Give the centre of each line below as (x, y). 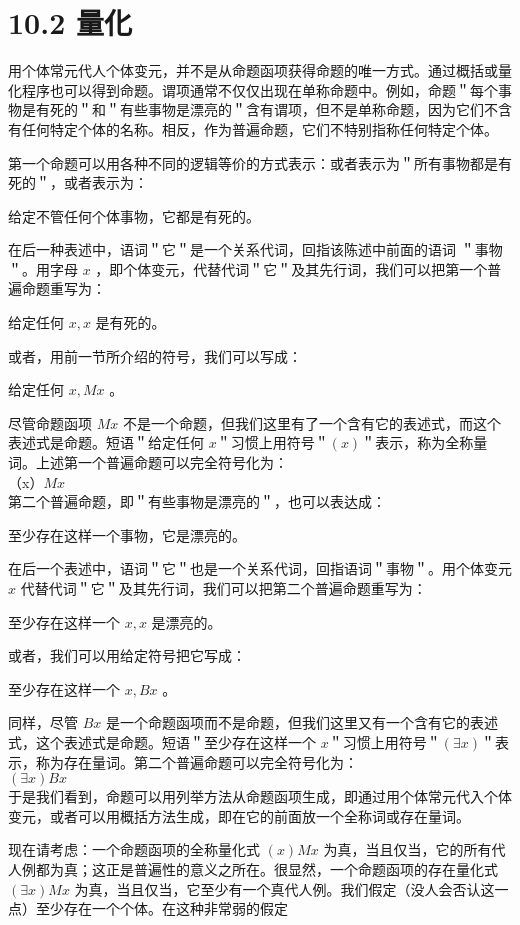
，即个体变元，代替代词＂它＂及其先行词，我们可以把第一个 (291, 268)
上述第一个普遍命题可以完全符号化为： (161, 462)
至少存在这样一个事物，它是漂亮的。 (127, 534)
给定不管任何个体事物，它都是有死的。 (134, 215)
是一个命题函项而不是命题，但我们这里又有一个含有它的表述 (301, 722)
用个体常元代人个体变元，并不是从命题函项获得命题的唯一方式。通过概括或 (253, 70)
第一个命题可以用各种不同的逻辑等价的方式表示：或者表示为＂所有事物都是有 (260, 162)
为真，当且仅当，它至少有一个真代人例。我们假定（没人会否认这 (284, 888)
